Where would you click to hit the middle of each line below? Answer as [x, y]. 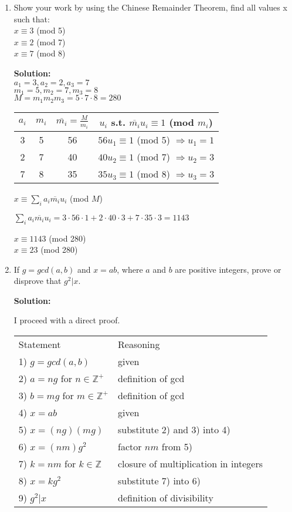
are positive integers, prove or [228, 269]
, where [130, 269]
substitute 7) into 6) [159, 481]
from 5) [177, 447]
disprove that [38, 281]
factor [130, 447]
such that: [32, 19]
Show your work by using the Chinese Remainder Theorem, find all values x [150, 7]
